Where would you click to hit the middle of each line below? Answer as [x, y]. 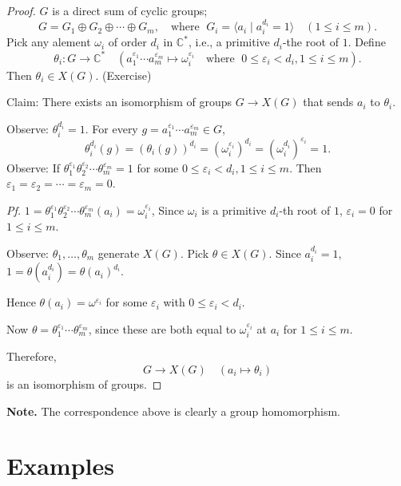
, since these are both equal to [162, 328]
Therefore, [32, 356]
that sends [328, 102]
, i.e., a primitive [229, 42]
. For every [111, 128]
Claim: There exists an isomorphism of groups [119, 102]
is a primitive [234, 209]
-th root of [305, 209]
